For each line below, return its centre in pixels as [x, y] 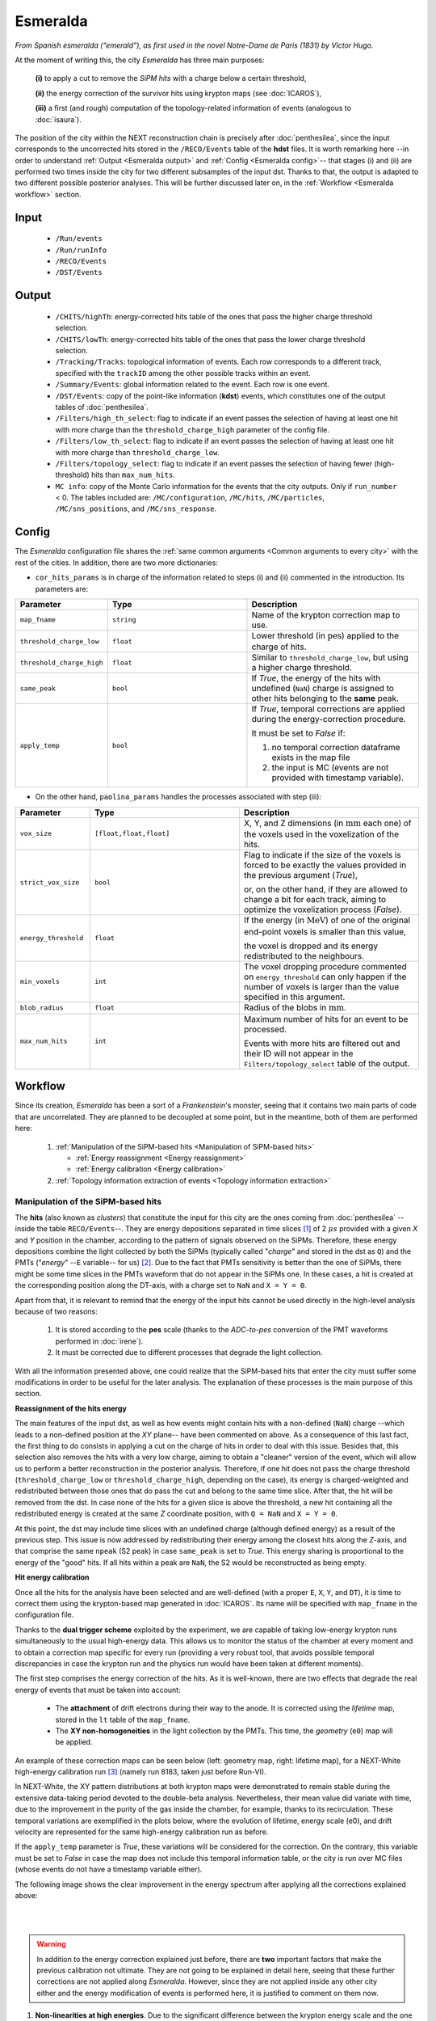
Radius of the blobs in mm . [295, 1007]
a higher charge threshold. [302, 668]
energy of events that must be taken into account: [98, 1690]
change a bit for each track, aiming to [315, 900]
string [124, 620]
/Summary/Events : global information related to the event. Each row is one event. [193, 385]
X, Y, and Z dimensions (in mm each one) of [327, 823]
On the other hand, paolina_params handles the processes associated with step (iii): [178, 797]
